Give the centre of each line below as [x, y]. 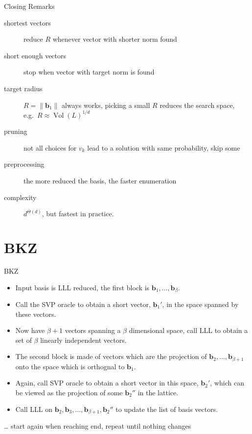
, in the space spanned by [200, 304]
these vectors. [36, 314]
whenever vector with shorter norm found [115, 39]
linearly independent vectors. [83, 340]
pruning [16, 131]
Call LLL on [34, 409]
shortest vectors [27, 22]
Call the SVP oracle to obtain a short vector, [83, 304]
